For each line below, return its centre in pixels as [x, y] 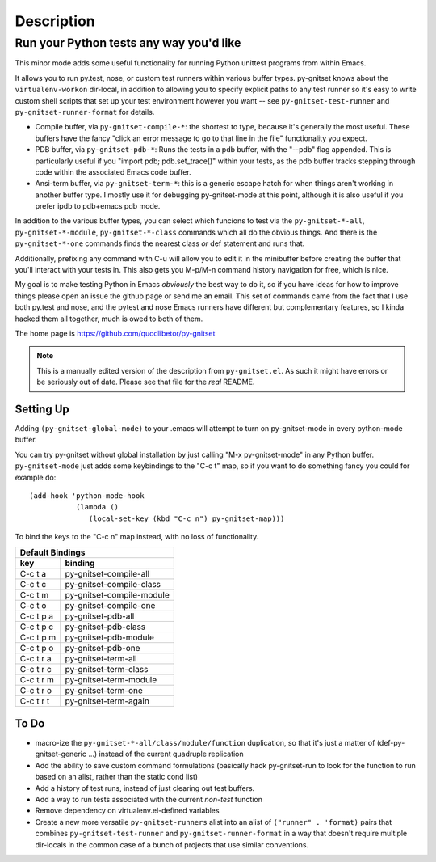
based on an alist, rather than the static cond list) [116, 777]
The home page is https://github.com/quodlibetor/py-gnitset [115, 333]
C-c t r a [36, 658]
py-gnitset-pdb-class [105, 627]
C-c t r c [36, 669]
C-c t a [33, 573]
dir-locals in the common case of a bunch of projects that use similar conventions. [172, 844]
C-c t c [33, 584]
